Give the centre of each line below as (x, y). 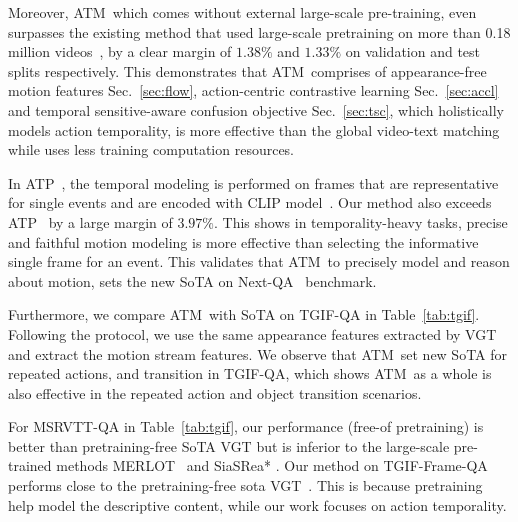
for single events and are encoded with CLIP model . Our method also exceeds (250, 202)
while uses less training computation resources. (151, 149)
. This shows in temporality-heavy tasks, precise (361, 221)
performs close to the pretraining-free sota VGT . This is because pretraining (245, 485)
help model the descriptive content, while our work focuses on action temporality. (257, 504)
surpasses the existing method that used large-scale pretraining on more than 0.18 (259, 31)
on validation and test (413, 51)
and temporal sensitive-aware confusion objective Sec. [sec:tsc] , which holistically (256, 109)
